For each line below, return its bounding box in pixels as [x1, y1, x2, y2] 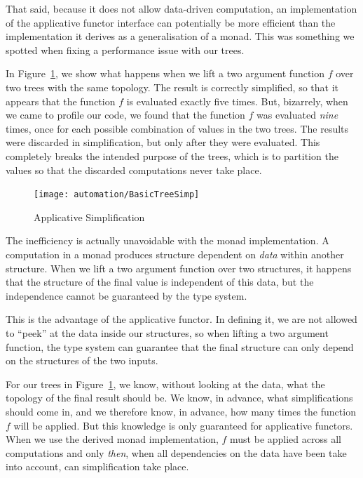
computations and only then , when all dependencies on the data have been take [6, 445, 347, 460]
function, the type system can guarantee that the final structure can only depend [6, 339, 354, 354]
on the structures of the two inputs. [6, 353, 158, 368]
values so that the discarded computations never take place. [6, 162, 262, 177]
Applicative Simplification [34, 209, 145, 224]
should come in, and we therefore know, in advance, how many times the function [6, 404, 356, 418]
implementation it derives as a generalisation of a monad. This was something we [6, 29, 355, 44]
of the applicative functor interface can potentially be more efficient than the [6, 15, 336, 29]
